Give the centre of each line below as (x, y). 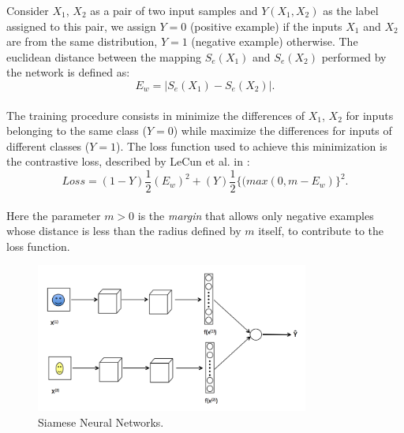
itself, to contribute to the (321, 231)
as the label (351, 10)
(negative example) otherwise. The (275, 41)
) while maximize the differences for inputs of (282, 131)
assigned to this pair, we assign (81, 26)
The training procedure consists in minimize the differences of (156, 115)
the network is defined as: (68, 72)
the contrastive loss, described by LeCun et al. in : (128, 161)
